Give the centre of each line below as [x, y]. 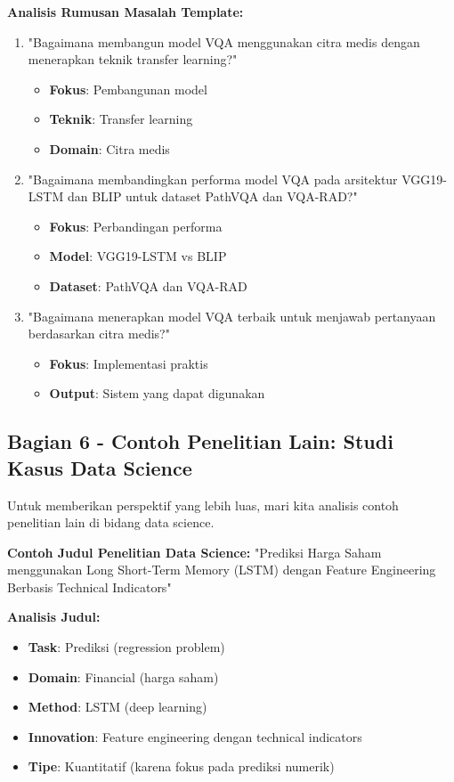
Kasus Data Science [100, 467]
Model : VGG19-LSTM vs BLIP [138, 256]
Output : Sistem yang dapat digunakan [157, 393]
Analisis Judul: [54, 617]
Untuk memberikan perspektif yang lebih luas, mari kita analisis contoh [203, 505]
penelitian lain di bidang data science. [111, 522]
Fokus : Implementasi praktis [129, 363]
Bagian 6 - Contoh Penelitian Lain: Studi [200, 441]
